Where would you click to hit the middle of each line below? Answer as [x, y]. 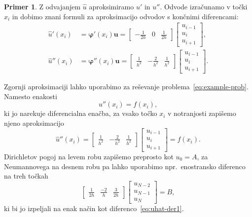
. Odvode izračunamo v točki [204, 6]
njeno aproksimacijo [34, 123]
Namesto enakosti [31, 96]
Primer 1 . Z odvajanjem [42, 6]
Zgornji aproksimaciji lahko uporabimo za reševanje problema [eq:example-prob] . [126, 87]
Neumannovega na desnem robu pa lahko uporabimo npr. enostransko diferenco [125, 166]
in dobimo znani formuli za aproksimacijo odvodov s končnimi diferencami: [125, 16]
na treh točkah [26, 176]
